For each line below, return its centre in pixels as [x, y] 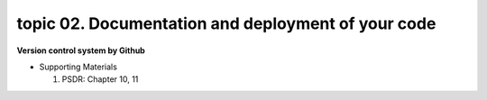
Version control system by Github [81, 50]
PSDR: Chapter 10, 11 [100, 79]
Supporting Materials [78, 67]
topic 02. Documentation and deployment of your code [226, 23]
